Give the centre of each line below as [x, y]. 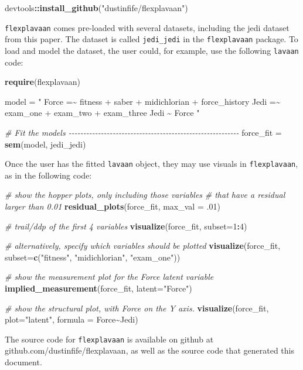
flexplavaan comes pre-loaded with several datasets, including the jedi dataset [147, 27]
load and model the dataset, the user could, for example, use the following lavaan [152, 50]
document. [23, 362]
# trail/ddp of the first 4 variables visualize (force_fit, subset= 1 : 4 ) [126, 226]
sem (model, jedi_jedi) [45, 144]
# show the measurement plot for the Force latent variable [109, 277]
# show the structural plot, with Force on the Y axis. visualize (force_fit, [137, 308]
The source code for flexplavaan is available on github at [109, 339]
